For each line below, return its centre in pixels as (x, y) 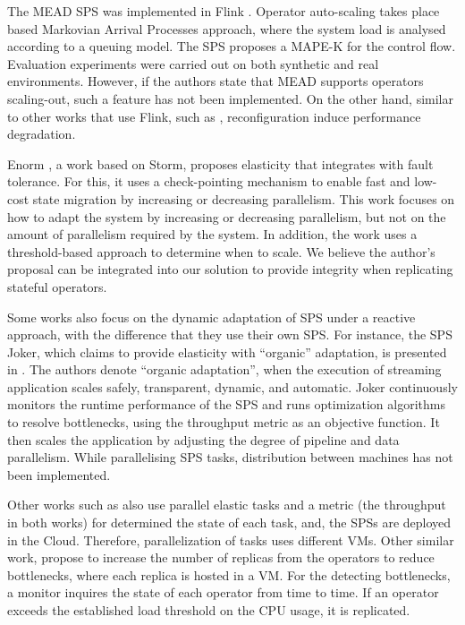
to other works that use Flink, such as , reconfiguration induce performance (214, 116)
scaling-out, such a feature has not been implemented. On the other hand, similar (230, 98)
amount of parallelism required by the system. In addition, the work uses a (212, 234)
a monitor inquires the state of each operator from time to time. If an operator (223, 592)
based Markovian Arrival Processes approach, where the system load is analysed (227, 28)
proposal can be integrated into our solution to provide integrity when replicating (230, 269)
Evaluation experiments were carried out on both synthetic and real (193, 63)
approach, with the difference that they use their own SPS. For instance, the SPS (230, 334)
